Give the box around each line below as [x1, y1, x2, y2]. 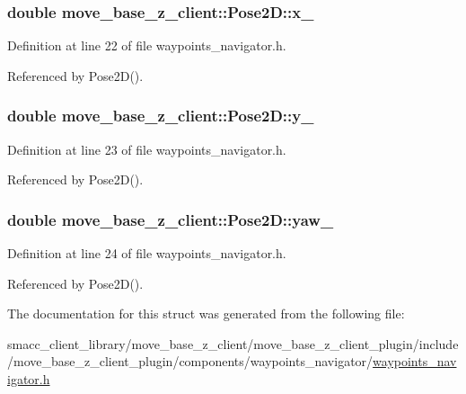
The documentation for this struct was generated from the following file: [7, 304, 405, 323]
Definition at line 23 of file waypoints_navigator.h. [7, 139, 286, 158]
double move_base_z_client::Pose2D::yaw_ [7, 208, 334, 230]
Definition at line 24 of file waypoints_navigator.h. [7, 244, 286, 263]
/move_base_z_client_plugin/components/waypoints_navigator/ [7, 352, 374, 371]
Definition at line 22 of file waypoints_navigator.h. [7, 36, 286, 55]
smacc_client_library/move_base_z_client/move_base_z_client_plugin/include [7, 334, 459, 353]
